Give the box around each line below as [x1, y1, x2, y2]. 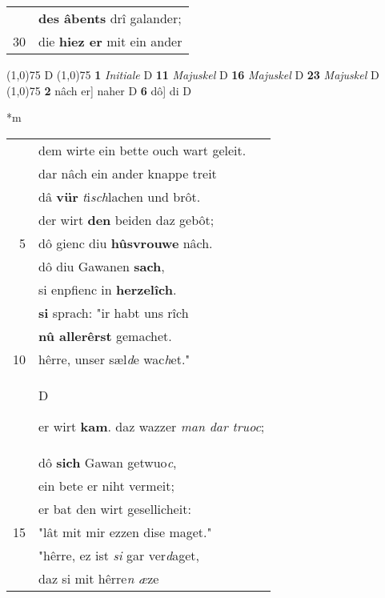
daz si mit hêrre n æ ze [38, 568, 159, 588]
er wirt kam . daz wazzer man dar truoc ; [38, 416, 265, 435]
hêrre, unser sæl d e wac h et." [38, 349, 190, 368]
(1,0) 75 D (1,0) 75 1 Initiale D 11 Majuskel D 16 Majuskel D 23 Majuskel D [6, 66, 379, 82]
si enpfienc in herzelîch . [38, 279, 177, 299]
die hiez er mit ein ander [38, 32, 182, 50]
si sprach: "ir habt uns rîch [38, 303, 189, 322]
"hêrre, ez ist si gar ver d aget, [38, 545, 200, 564]
